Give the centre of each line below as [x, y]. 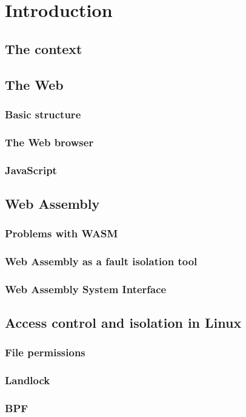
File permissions [45, 352]
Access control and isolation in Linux [123, 323]
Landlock [28, 380]
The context [44, 48]
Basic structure [43, 114]
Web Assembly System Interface [86, 289]
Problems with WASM [62, 233]
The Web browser [49, 142]
